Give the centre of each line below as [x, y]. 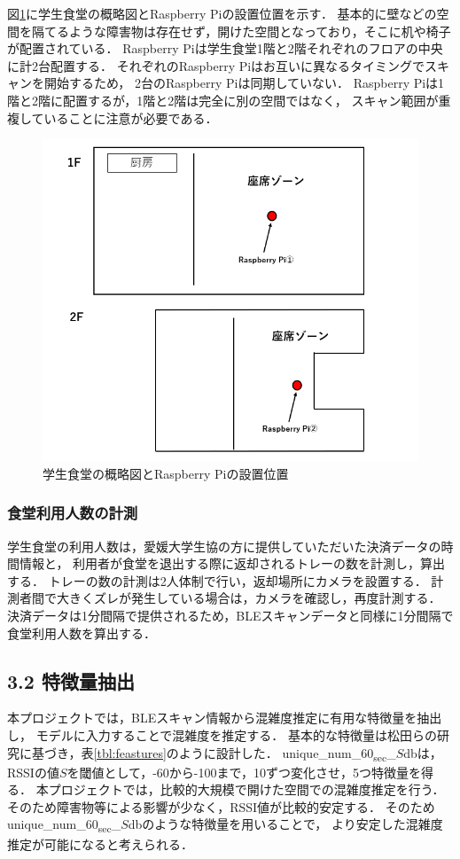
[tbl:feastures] [130, 752]
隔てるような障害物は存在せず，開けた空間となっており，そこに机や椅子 [241, 31]
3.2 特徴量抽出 [71, 680]
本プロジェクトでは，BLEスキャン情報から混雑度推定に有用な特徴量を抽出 [225, 718]
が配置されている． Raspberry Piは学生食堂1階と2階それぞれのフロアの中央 [225, 48]
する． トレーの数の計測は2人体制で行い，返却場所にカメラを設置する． [217, 580]
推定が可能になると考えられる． [100, 843]
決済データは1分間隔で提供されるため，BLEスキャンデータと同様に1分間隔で [230, 615]
